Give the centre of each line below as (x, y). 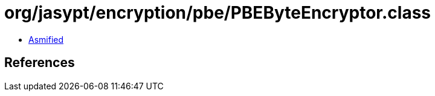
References (40, 63)
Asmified (46, 39)
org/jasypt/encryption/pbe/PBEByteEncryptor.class (218, 13)
